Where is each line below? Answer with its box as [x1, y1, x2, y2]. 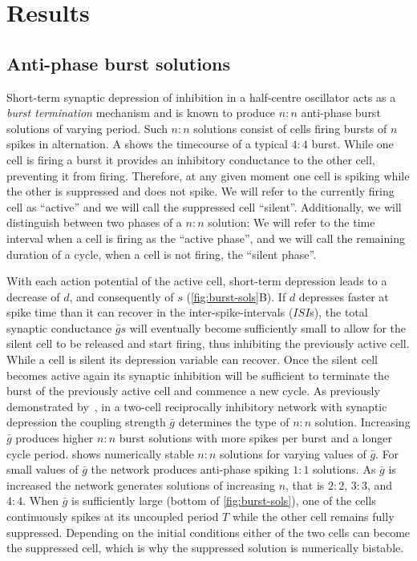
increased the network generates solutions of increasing [6, 476, 275, 493]
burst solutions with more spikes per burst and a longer [119, 430, 392, 446]
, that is [285, 476, 325, 493]
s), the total [310, 304, 368, 321]
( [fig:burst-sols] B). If [186, 288, 286, 305]
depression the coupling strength [6, 414, 166, 430]
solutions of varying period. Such [6, 119, 168, 136]
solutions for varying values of [220, 445, 366, 462]
